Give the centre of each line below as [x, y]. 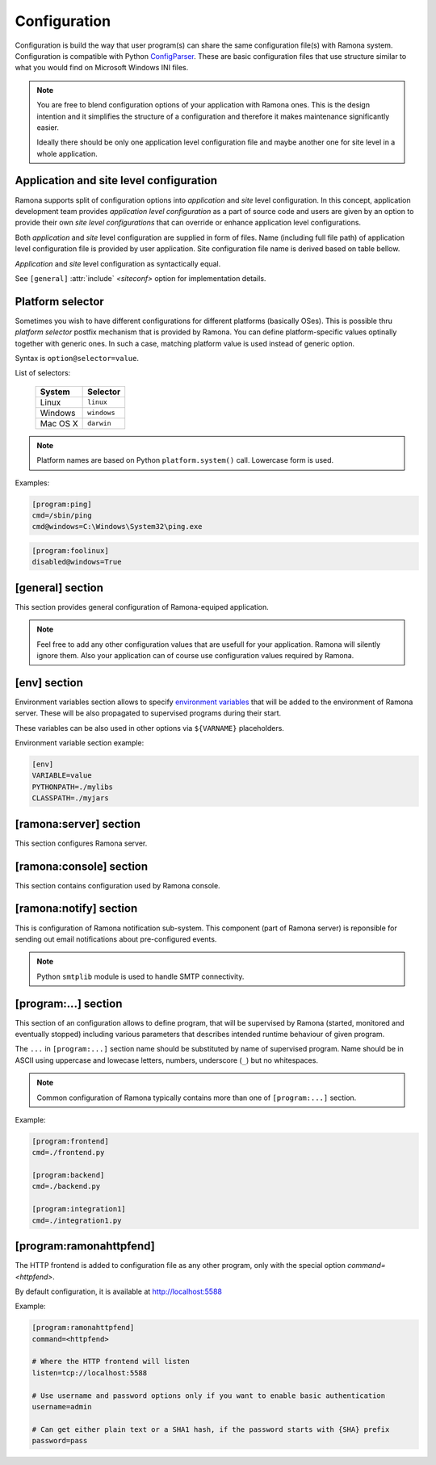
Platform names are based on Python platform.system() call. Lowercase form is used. [185, 460]
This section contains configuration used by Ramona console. [118, 885]
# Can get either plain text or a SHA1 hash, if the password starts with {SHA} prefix [211, 1429]
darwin [100, 424]
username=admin [62, 1407]
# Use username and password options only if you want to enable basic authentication [209, 1396]
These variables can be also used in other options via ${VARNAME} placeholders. [149, 728]
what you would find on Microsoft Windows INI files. [102, 68]
